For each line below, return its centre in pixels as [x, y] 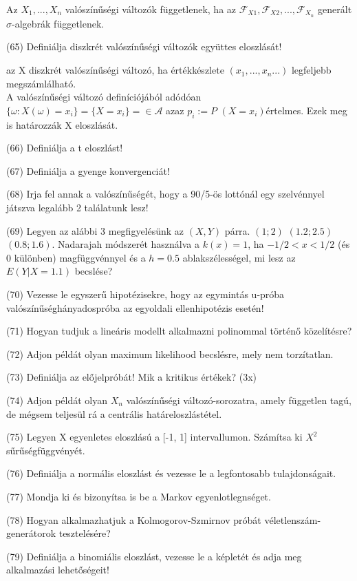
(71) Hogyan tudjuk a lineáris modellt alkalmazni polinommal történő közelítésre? [179, 331]
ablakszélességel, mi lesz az [239, 257]
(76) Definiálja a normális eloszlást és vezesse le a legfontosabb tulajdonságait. [171, 473]
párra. [237, 230]
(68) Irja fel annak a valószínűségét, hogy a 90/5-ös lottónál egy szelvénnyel [165, 194]
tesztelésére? [85, 533]
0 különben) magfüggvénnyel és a [76, 257]
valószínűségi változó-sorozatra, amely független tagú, [239, 400]
